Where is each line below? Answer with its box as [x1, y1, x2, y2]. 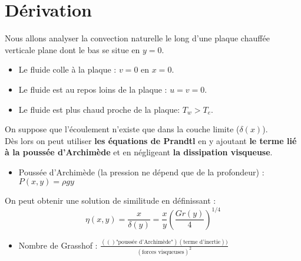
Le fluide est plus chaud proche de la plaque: [18, 103, 180, 115]
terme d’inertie [183, 239, 221, 245]
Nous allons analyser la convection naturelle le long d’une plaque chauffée [5, 32, 270, 44]
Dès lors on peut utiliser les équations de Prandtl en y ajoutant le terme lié [5, 134, 297, 146]
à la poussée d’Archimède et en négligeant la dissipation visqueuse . [5, 146, 273, 158]
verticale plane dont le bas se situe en [5, 43, 140, 56]
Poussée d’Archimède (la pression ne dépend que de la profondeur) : [18, 165, 264, 178]
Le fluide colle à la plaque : [18, 63, 117, 76]
